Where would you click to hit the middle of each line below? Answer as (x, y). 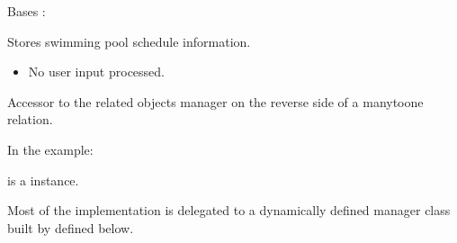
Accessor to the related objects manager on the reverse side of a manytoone (215, 101)
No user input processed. (96, 72)
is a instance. (43, 180)
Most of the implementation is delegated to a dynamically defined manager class (229, 210)
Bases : (27, 11)
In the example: (50, 149)
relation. (30, 119)
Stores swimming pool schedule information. (129, 41)
